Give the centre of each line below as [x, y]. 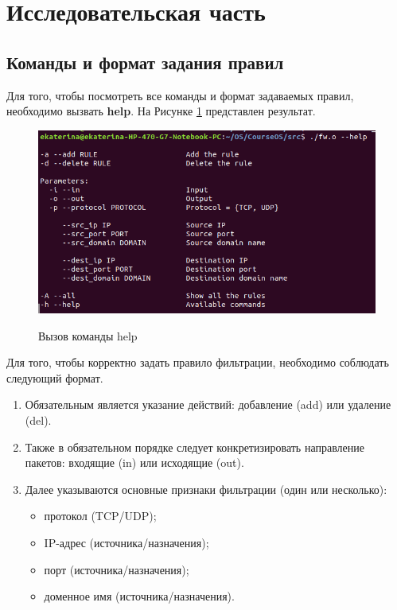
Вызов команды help [88, 335]
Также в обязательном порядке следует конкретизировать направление [195, 447]
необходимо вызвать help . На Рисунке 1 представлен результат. [161, 111]
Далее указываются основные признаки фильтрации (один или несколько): [206, 489]
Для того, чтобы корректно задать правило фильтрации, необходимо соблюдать [198, 362]
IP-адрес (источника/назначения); [126, 542]
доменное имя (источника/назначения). [139, 596]
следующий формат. [55, 377]
